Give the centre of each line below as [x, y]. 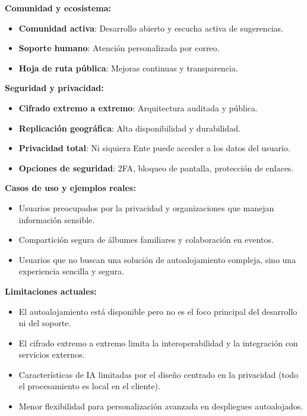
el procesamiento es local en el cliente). [89, 386]
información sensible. [57, 219]
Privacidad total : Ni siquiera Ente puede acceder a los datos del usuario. [154, 148]
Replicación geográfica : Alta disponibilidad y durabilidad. [129, 128]
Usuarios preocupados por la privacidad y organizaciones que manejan [146, 207]
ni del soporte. [45, 323]
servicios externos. [52, 354]
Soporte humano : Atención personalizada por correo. [119, 48]
